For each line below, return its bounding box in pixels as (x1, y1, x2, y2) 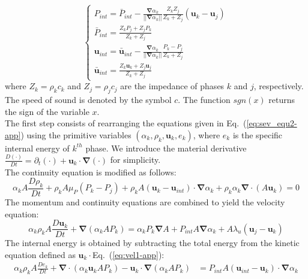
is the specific (232, 128, 283, 141)
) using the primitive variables (20, 128, 131, 141)
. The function (178, 93, 231, 106)
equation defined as (5, 248, 76, 260)
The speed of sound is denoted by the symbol (5, 93, 172, 106)
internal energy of (5, 141, 70, 154)
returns (268, 93, 295, 106)
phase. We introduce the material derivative (85, 141, 247, 154)
